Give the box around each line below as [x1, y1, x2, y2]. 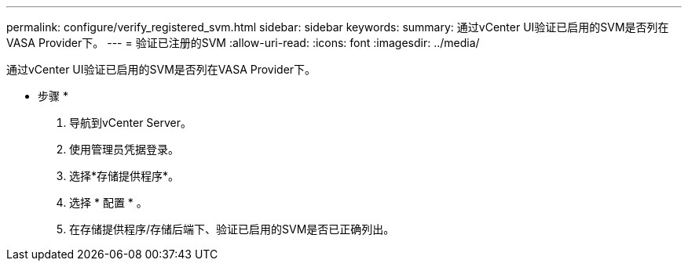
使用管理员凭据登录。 [69, 143, 179, 156]
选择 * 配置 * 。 [69, 196, 148, 209]
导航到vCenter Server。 [69, 116, 192, 129]
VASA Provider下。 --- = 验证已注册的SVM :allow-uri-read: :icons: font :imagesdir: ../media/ [6, 36, 480, 49]
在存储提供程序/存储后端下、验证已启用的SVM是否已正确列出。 [69, 222, 395, 236]
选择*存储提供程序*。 [69, 169, 180, 182]
